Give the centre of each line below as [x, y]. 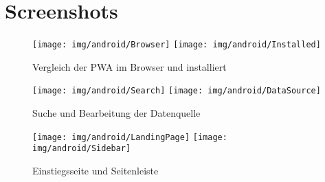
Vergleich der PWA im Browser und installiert [130, 66]
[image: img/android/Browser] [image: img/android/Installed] [177, 45]
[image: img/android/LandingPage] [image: [130, 137]
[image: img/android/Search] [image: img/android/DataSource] [177, 91]
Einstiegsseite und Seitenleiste [96, 170]
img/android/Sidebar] [82, 149]
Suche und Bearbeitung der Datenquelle [116, 113]
